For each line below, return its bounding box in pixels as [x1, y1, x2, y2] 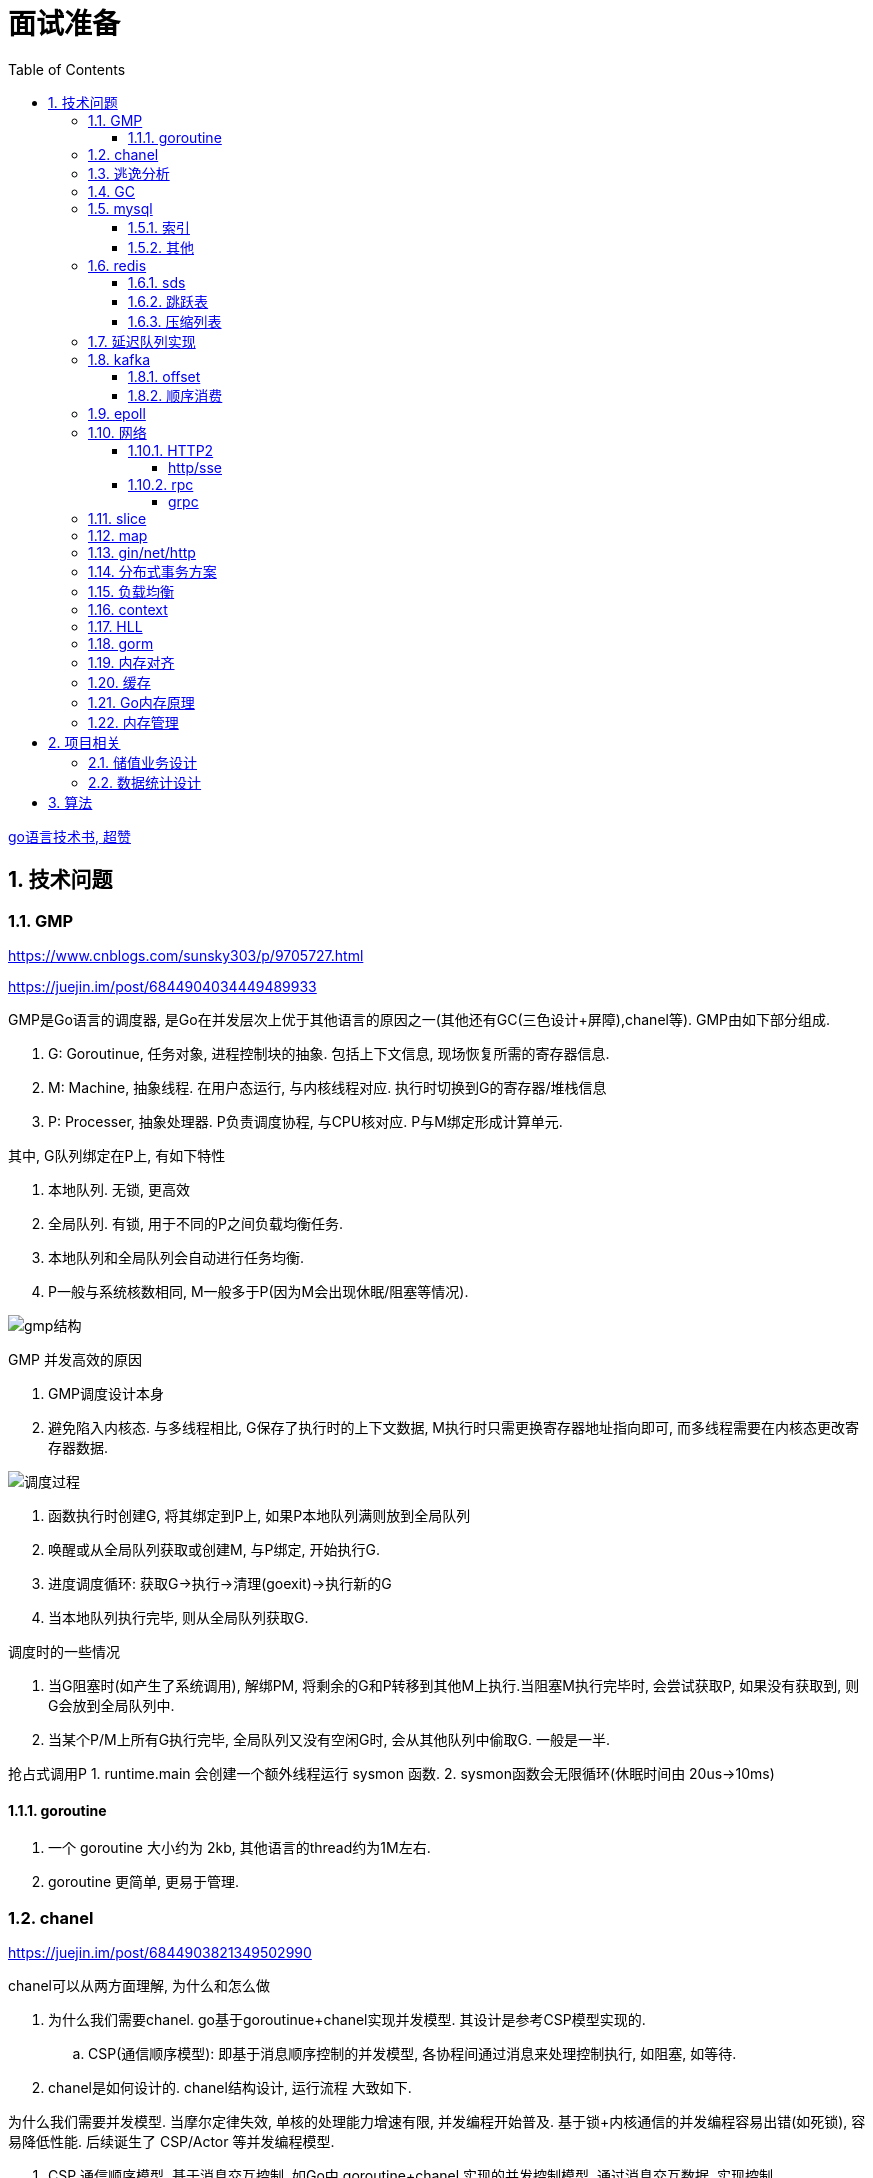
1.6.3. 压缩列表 [128, 312, 222, 330]
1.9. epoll [88, 404, 146, 422]
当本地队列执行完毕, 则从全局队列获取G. [48, 1608, 309, 1626]
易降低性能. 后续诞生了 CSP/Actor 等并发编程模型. [8, 2132, 335, 2150]
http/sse [168, 458, 222, 476]
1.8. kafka [88, 350, 151, 368]
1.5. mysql [88, 199, 153, 217]
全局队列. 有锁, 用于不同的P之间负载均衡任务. [48, 1214, 343, 1232]
